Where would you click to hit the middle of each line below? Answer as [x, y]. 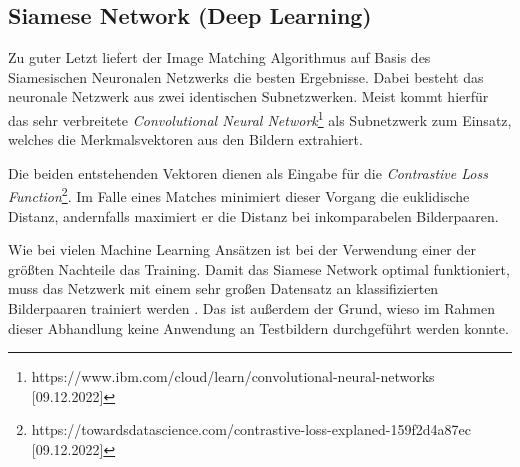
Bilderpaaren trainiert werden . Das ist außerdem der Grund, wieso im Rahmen [251, 308]
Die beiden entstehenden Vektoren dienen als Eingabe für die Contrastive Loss [248, 172]
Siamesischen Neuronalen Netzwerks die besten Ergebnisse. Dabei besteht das [246, 76]
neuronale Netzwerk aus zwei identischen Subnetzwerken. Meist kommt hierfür [248, 96]
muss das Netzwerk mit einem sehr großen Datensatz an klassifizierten [223, 288]
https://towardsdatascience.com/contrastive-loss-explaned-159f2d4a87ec [251, 429]
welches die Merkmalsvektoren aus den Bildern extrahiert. [185, 139]
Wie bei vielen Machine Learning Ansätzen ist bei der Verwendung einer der [242, 249]
